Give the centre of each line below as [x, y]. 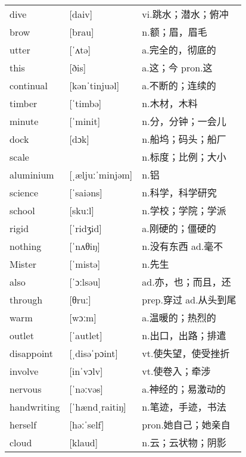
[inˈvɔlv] [86, 371]
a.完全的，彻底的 [179, 50]
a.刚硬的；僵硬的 [179, 228]
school [22, 210]
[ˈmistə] [85, 264]
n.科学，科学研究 [179, 193]
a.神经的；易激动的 [184, 389]
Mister [23, 264]
